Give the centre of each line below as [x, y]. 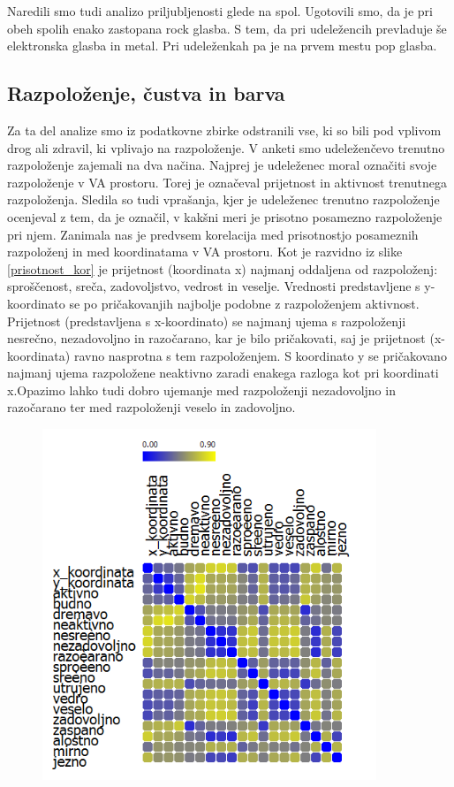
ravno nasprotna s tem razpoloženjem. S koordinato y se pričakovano [260, 355]
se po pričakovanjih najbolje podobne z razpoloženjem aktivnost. [244, 303]
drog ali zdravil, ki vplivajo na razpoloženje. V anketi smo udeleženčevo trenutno [226, 147]
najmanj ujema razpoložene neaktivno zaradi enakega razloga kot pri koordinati [223, 373]
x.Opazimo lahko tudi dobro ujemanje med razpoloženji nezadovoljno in [201, 390]
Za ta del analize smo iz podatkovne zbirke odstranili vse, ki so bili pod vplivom [224, 130]
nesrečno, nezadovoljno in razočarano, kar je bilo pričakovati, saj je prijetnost [216, 338]
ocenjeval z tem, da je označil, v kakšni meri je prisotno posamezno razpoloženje [225, 216]
